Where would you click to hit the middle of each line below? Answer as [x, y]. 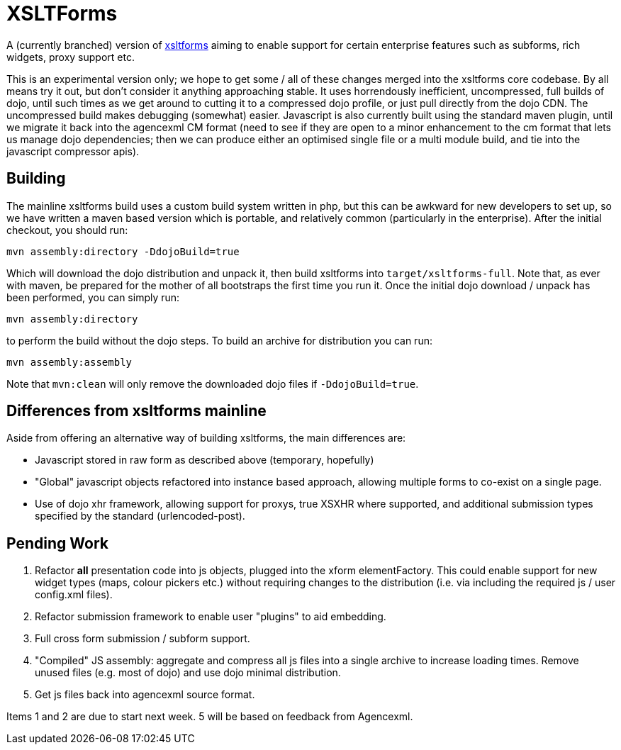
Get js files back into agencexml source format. [145, 695]
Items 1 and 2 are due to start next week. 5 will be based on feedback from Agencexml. [210, 717]
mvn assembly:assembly [69, 362]
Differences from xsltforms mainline [136, 411]
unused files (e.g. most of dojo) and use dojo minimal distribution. [188, 673]
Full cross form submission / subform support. [142, 639]
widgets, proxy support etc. [71, 57]
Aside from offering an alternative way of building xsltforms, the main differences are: [206, 438]
